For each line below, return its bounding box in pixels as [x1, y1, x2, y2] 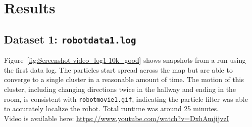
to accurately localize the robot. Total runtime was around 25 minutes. [4, 103, 219, 114]
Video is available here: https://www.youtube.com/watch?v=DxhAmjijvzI [4, 113, 229, 123]
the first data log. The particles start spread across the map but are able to [4, 64, 233, 75]
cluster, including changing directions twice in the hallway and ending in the [4, 84, 236, 94]
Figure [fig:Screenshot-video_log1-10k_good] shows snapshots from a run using [4, 55, 246, 65]
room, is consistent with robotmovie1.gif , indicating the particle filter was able [4, 93, 248, 104]
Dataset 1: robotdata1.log [4, 31, 136, 46]
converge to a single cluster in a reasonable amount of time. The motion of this [4, 74, 244, 85]
